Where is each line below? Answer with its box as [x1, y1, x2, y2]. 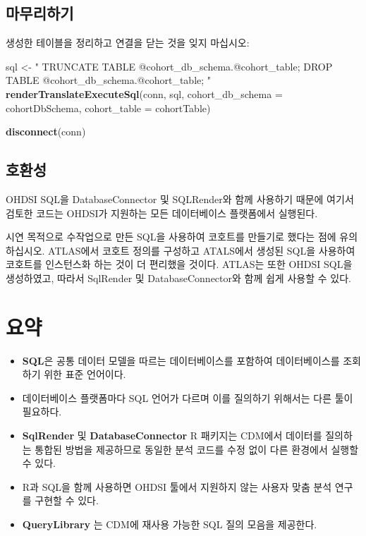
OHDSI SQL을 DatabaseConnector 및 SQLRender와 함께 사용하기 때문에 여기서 [6, 191, 354, 206]
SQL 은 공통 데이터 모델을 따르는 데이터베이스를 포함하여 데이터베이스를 [22, 353, 340, 367]
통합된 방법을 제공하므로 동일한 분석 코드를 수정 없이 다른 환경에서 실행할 [35, 441, 359, 456]
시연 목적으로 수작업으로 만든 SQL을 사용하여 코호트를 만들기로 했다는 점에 [6, 229, 336, 244]
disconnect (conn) [6, 124, 86, 139]
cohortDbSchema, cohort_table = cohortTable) [6, 100, 211, 115]
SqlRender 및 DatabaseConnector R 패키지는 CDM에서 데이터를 [22, 428, 322, 443]
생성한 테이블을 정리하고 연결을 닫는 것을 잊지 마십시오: [6, 35, 250, 50]
